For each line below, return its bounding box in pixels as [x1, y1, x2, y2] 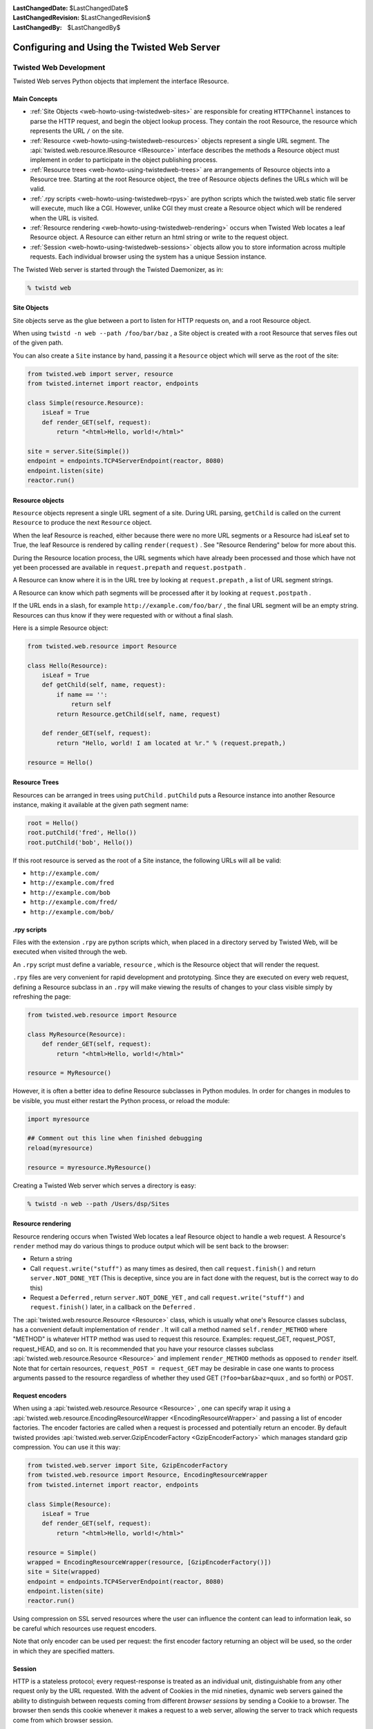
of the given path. [12, 339, 64, 347]
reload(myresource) [27, 1144, 93, 1152]
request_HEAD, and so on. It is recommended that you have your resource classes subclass [12, 1344, 274, 1353]
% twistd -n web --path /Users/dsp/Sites [27, 1200, 170, 1208]
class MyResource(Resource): [27, 1030, 126, 1038]
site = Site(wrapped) [27, 1568, 101, 1576]
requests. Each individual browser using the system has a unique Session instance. [30, 252, 267, 261]
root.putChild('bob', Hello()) [27, 838, 134, 847]
